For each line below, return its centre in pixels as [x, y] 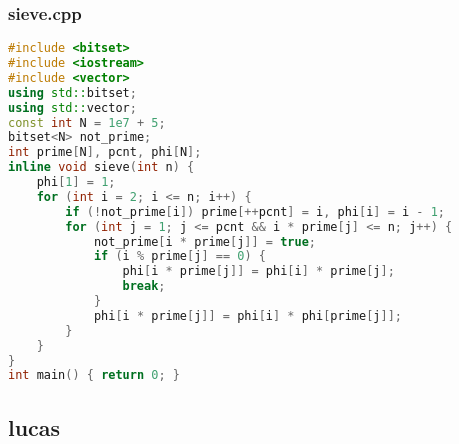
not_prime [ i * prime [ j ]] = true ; [204, 241]
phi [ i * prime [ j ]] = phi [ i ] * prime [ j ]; [258, 271]
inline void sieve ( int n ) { [101, 167]
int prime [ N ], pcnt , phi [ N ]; [105, 152]
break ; [144, 286]
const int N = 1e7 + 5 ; [87, 122]
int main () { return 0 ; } [94, 375]
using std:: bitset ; [72, 92]
